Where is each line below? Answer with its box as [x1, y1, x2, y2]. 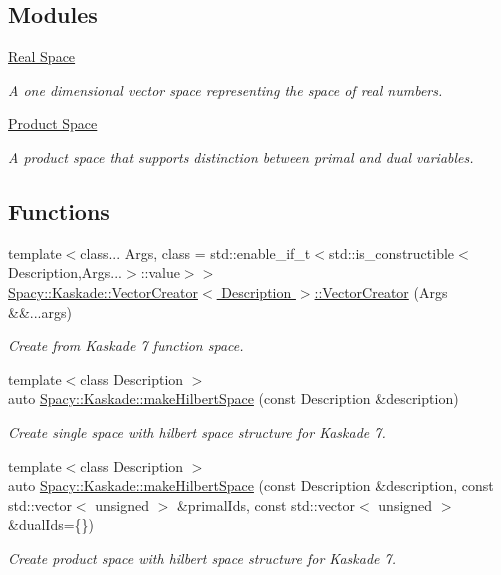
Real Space [8, 46, 76, 67]
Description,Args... [8, 262, 123, 283]
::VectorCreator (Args [314, 281, 448, 302]
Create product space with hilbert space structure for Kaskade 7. [8, 547, 396, 568]
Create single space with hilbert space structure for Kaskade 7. [8, 421, 386, 442]
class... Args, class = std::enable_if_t [80, 242, 311, 263]
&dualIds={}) [8, 514, 95, 535]
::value [140, 262, 180, 283]
